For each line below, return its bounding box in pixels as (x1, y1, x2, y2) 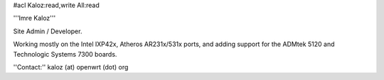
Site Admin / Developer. (13, 27, 82, 35)
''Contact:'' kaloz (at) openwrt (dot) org (13, 62, 129, 71)
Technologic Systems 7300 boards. (13, 50, 117, 58)
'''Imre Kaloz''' (13, 14, 56, 23)
